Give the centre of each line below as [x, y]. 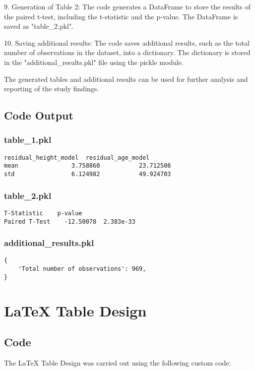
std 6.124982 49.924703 [88, 174]
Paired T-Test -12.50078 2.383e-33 [70, 221]
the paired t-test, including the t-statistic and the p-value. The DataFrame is [121, 16]
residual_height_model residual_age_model [77, 157]
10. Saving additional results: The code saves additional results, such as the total [127, 42]
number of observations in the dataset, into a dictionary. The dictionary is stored [127, 52]
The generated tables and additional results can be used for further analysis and [126, 79]
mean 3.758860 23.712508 [88, 166]
